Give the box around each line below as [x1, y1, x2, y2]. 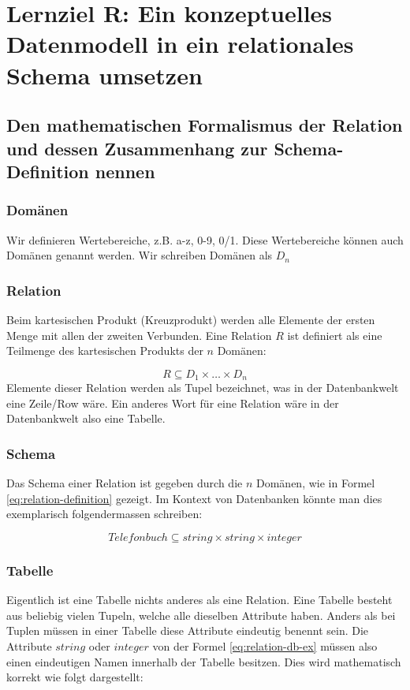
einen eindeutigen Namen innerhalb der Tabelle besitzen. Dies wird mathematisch [6, 653, 401, 669]
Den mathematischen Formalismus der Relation [6, 113, 403, 137]
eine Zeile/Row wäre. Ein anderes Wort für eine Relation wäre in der [6, 394, 339, 411]
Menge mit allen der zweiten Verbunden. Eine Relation [6, 326, 272, 343]
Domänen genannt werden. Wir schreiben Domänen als [6, 247, 273, 263]
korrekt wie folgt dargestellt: [6, 669, 143, 685]
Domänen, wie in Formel [256, 475, 375, 491]
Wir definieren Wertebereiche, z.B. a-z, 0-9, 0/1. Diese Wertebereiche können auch [6, 231, 404, 248]
